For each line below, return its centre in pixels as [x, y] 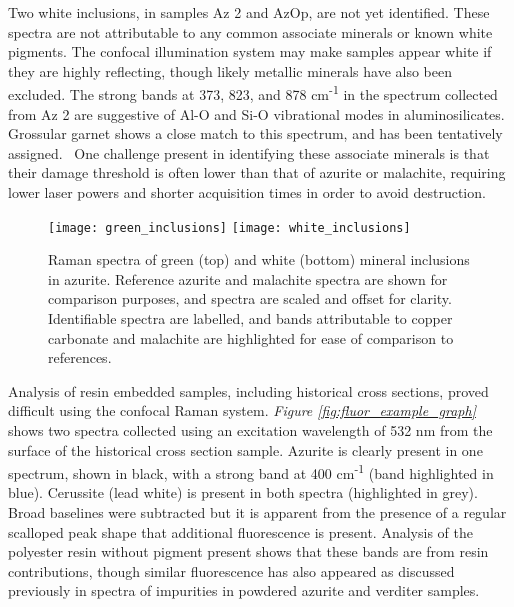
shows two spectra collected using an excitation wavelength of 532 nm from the [250, 430]
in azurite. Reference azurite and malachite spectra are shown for [248, 278]
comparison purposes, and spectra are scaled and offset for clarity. [250, 298]
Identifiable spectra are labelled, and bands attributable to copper [250, 318]
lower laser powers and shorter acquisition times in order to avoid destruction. [247, 192]
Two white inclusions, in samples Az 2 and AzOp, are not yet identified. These [249, 12]
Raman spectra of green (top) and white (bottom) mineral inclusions [259, 259]
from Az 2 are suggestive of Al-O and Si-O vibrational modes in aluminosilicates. [256, 113]
